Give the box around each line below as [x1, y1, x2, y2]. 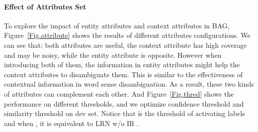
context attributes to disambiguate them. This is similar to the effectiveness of [4, 69, 243, 79]
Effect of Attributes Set [4, 1, 86, 11]
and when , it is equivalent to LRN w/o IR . [4, 118, 139, 128]
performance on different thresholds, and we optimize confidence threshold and [4, 98, 244, 109]
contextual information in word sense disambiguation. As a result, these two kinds [4, 79, 254, 89]
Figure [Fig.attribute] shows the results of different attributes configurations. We [4, 30, 251, 40]
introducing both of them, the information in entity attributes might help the [4, 59, 240, 70]
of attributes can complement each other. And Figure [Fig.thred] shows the [4, 88, 234, 99]
